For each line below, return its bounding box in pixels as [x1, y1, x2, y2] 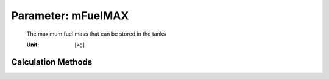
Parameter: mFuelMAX [11, 9, 129, 22]
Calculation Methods [11, 57, 93, 67]
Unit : [26, 41, 40, 48]
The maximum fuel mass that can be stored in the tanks [26, 30, 166, 37]
